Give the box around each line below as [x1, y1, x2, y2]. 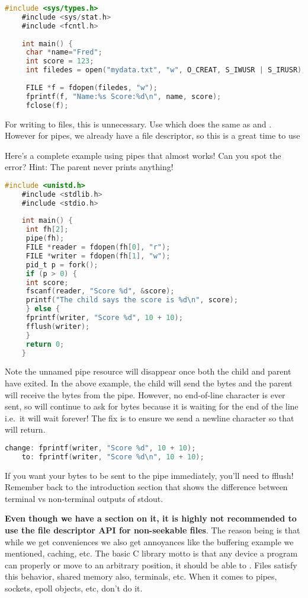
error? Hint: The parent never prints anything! [5, 161, 174, 173]
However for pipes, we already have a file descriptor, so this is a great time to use [5, 129, 300, 142]
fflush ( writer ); [25, 322, 90, 331]
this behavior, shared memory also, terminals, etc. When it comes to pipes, [5, 570, 277, 583]
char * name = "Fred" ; [25, 48, 102, 57]
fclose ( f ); [25, 101, 69, 110]
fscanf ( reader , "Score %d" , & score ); [25, 287, 175, 296]
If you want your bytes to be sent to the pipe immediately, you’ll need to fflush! [5, 469, 294, 481]
